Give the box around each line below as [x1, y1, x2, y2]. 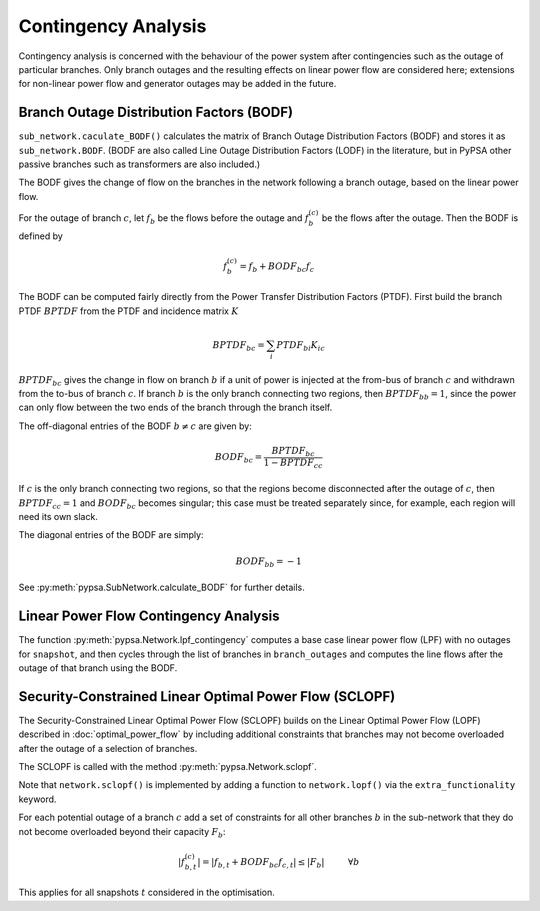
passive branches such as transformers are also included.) [18, 158, 261, 170]
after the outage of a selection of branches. [18, 742, 198, 754]
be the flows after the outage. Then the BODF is [321, 211, 519, 224]
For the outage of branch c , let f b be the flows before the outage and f [18, 211, 309, 226]
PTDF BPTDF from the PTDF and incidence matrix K [18, 305, 239, 317]
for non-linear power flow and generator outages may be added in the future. [18, 78, 337, 90]
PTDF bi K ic [276, 339, 325, 353]
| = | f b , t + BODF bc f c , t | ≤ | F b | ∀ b [196, 856, 360, 870]
